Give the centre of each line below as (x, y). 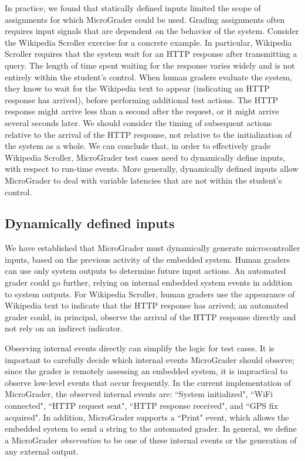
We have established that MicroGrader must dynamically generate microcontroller (152, 248)
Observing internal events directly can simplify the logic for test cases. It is (140, 348)
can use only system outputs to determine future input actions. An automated (145, 271)
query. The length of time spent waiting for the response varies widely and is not (150, 65)
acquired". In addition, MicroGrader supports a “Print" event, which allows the (147, 417)
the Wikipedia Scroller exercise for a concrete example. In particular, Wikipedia (148, 42)
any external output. (42, 451)
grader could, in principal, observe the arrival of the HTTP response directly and (150, 316)
